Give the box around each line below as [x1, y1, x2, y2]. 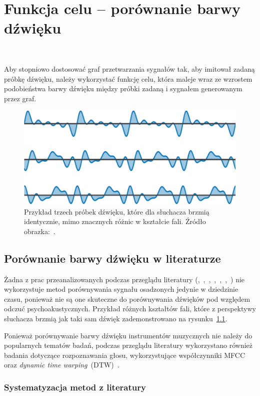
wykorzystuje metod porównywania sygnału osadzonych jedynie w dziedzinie [4, 284, 238, 294]
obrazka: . [24, 226, 55, 236]
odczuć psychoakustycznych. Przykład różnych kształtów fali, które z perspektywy [4, 303, 256, 314]
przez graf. [4, 93, 36, 103]
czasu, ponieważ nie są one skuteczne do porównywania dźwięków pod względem [4, 293, 250, 304]
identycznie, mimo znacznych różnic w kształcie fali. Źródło [24, 216, 206, 227]
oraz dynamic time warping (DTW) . [4, 359, 119, 370]
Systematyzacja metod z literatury [4, 380, 146, 393]
